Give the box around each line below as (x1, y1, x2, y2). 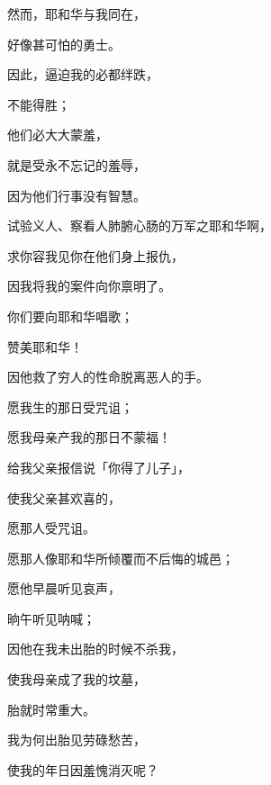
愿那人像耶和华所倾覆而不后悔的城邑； (7, 548, 234, 567)
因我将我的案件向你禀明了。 (7, 276, 171, 295)
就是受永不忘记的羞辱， (7, 155, 146, 174)
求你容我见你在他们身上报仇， (7, 246, 184, 265)
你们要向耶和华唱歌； (7, 306, 133, 325)
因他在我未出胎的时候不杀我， (7, 639, 184, 658)
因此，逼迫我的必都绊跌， (7, 65, 158, 84)
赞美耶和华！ (7, 337, 83, 356)
